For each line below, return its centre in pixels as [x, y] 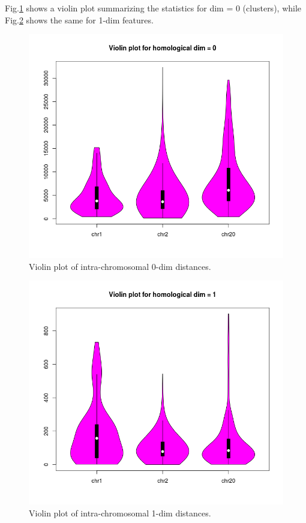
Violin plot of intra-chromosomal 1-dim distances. [120, 513]
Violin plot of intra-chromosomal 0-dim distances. [120, 266]
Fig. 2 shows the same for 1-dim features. [79, 19]
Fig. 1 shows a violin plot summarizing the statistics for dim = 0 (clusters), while [153, 8]
